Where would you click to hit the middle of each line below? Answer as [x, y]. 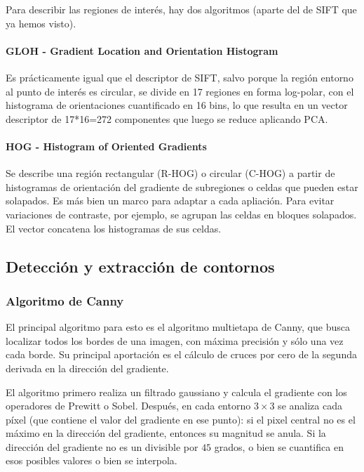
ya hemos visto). [41, 23]
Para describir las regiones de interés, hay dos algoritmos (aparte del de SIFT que [181, 9]
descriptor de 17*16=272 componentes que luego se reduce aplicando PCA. [167, 118]
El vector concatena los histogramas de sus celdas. [114, 228]
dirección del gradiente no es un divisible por [102, 446]
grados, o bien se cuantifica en [279, 446]
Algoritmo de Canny [65, 300]
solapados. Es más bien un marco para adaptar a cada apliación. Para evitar [170, 201]
